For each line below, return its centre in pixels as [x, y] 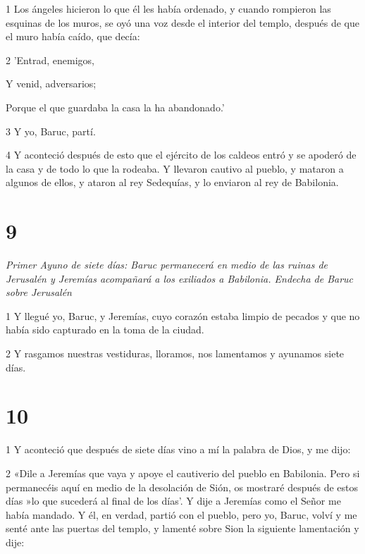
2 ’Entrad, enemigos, [50, 60]
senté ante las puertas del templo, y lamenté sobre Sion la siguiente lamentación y [182, 528]
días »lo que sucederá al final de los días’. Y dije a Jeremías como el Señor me [173, 501]
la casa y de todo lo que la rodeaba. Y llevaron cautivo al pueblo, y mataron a [175, 168]
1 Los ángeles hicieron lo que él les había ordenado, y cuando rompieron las [168, 8]
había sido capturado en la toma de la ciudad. [105, 330]
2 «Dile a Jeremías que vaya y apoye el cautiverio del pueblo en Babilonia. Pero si [183, 473]
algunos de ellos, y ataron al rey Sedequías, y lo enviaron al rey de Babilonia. [172, 182]
